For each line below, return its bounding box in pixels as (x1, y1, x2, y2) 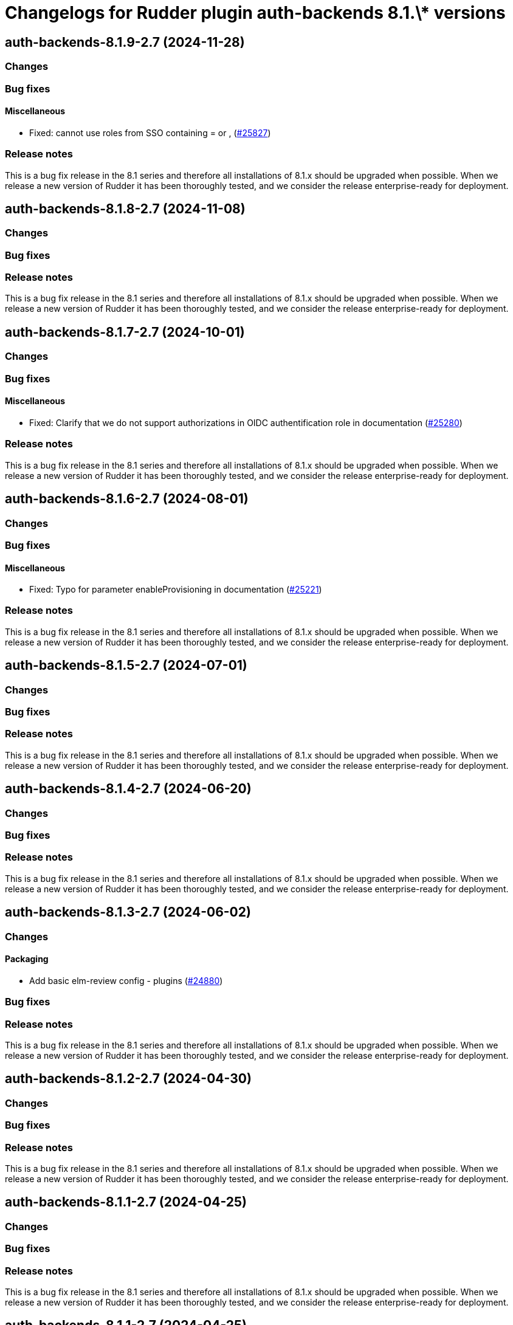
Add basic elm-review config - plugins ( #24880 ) (29, 975, 223, 986)
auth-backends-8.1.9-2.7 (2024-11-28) (5, 34, 245, 50)
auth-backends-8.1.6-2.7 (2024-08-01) (5, 491, 249, 507)
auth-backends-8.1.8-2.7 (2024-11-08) (5, 201, 246, 216)
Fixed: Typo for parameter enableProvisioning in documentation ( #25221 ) (29, 584, 322, 595)
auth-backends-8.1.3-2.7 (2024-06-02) (5, 904, 251, 920)
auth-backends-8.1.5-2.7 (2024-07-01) (5, 658, 247, 673)
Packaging (5, 954, 49, 965)
